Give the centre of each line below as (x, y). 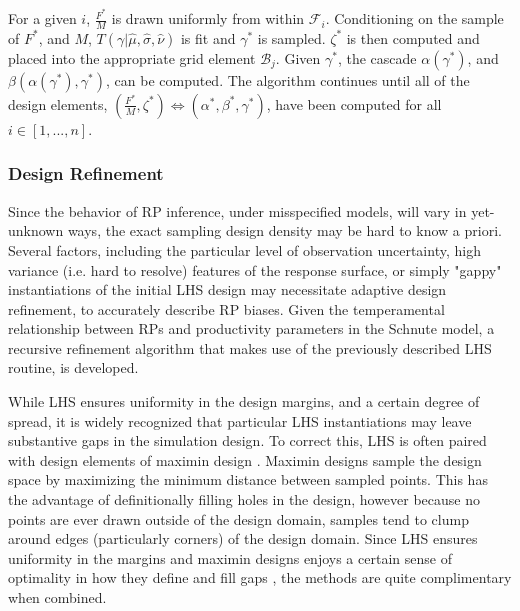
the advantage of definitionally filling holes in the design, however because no (244, 499)
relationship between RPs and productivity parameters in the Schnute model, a (251, 328)
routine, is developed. (73, 367)
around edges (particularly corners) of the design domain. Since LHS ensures (243, 538)
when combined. (57, 597)
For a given (42, 18)
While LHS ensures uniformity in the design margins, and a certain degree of (244, 401)
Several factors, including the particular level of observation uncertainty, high (244, 249)
